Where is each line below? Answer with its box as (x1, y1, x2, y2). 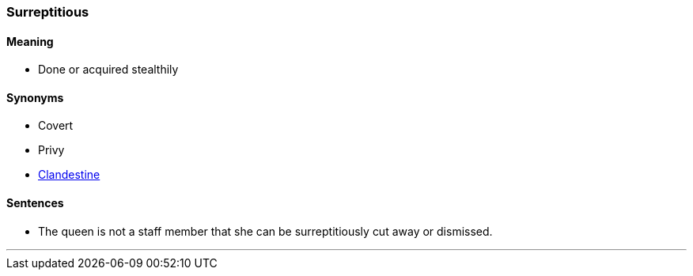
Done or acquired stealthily (38, 62, 179, 77)
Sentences (6, 196, 64, 210)
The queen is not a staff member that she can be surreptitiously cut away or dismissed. (38, 224, 493, 238)
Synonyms (6, 90, 64, 104)
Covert (38, 119, 74, 133)
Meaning (6, 34, 54, 48)
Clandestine (38, 168, 100, 182)
